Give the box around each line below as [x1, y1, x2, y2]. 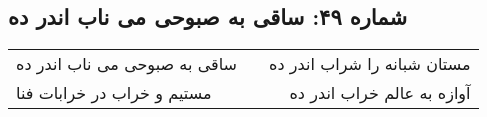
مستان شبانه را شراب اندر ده [269, 52, 471, 76]
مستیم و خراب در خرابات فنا [16, 81, 212, 105]
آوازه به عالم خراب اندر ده [289, 81, 471, 105]
